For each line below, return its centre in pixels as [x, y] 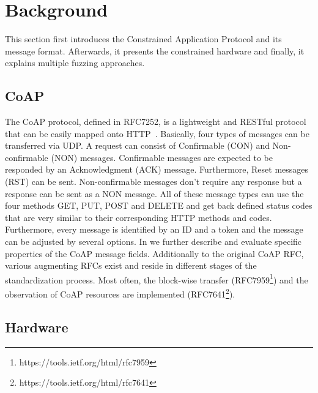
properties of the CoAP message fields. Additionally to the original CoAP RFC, [154, 253]
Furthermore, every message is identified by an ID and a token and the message [154, 229]
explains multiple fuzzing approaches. [75, 63]
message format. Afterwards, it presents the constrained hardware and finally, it [155, 51]
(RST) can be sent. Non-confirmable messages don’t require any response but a [153, 182]
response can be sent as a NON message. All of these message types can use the [154, 193]
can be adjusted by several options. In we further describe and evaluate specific [153, 241]
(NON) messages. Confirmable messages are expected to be [162, 157]
